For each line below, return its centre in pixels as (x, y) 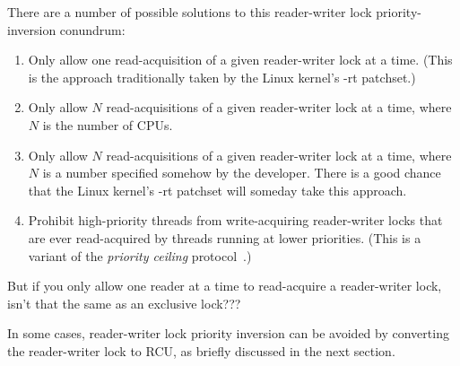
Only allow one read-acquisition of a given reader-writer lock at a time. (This (240, 60)
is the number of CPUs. (108, 124)
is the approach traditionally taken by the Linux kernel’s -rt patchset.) (222, 77)
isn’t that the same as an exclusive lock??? (124, 303)
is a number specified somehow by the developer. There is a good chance (242, 173)
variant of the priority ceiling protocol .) (140, 255)
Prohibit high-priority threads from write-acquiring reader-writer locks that (235, 220)
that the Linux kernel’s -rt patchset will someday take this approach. (217, 190)
